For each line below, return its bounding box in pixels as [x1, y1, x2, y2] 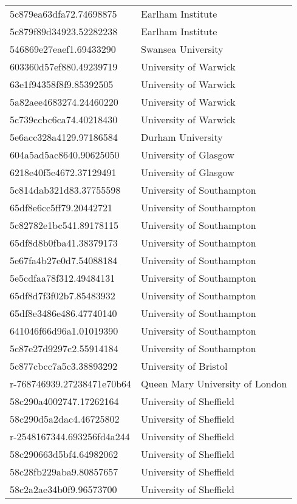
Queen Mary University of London [141, 376, 287, 390]
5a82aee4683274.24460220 [10, 95, 118, 109]
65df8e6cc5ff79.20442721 [10, 200, 112, 214]
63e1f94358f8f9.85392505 [10, 77, 114, 91]
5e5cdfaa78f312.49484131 [10, 271, 115, 285]
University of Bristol [141, 359, 228, 373]
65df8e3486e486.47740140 [10, 306, 117, 320]
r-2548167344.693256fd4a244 [10, 429, 130, 443]
